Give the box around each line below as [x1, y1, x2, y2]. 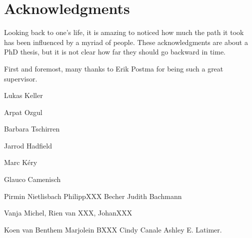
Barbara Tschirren [4, 123, 60, 134]
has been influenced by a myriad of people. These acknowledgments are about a [4, 36, 248, 47]
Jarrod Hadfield [4, 140, 52, 150]
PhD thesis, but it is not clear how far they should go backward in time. [4, 46, 225, 57]
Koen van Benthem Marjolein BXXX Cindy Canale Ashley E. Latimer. [4, 224, 222, 234]
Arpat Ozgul [4, 106, 42, 117]
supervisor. [4, 73, 37, 83]
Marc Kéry [4, 157, 37, 167]
